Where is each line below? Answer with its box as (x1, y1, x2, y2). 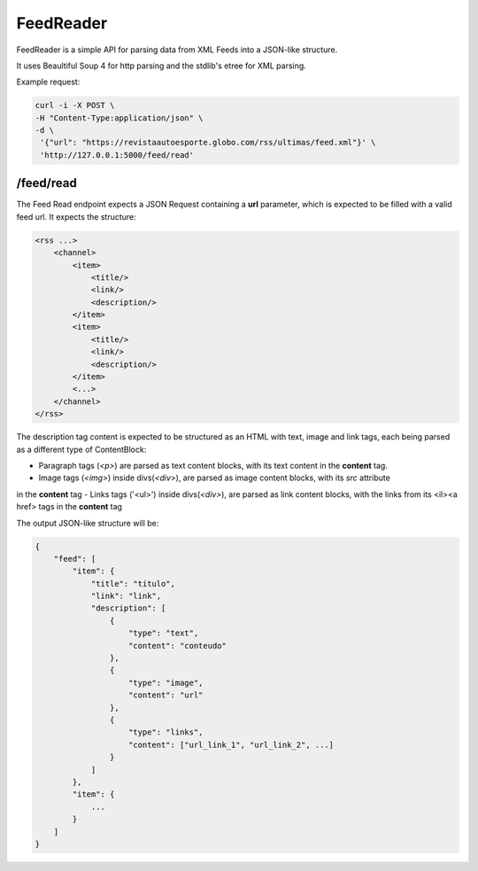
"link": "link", (90, 591, 162, 602)
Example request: (16, 76, 81, 88)
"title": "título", (90, 579, 176, 588)
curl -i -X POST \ (35, 100, 115, 111)
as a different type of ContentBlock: (16, 444, 147, 455)
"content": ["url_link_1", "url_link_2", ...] (128, 740, 335, 750)
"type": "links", (128, 727, 204, 737)
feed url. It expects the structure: (16, 211, 136, 222)
